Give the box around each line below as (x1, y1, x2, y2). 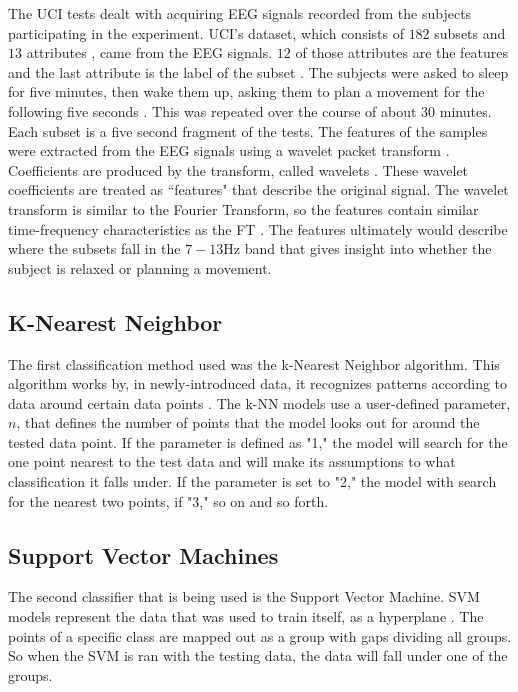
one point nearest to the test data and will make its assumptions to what (8, 451, 456, 472)
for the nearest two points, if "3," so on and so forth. (8, 490, 329, 511)
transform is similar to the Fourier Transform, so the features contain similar (8, 198, 479, 219)
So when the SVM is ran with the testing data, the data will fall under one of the (8, 645, 508, 666)
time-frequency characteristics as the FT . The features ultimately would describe (8, 218, 508, 239)
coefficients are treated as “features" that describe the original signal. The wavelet (8, 179, 509, 200)
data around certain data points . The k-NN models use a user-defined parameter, (8, 392, 511, 413)
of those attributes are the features (295, 42, 509, 63)
